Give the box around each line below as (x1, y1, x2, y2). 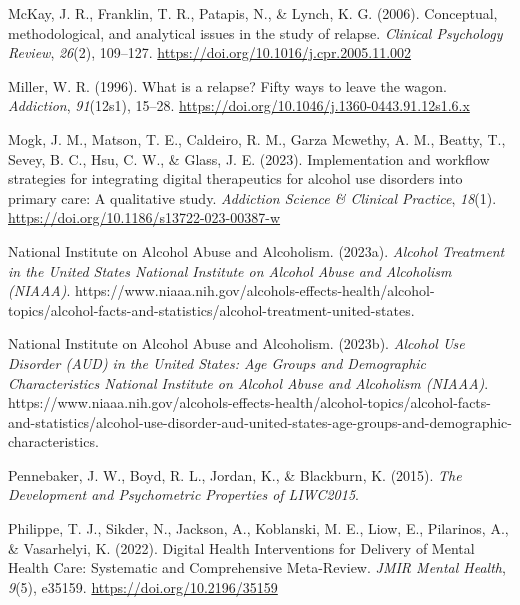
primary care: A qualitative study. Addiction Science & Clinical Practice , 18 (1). (8, 187, 497, 208)
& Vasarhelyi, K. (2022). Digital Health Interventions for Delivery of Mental (8, 537, 475, 558)
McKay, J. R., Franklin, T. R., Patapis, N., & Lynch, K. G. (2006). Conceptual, (8, 3, 498, 23)
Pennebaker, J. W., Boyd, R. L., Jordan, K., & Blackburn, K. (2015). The (8, 464, 462, 485)
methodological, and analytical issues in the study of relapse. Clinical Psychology (8, 22, 503, 43)
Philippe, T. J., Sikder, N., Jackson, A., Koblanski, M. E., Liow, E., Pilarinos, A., (8, 518, 509, 539)
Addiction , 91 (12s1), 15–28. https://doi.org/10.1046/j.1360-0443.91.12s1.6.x (8, 95, 470, 116)
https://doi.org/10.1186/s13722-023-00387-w (8, 207, 281, 228)
